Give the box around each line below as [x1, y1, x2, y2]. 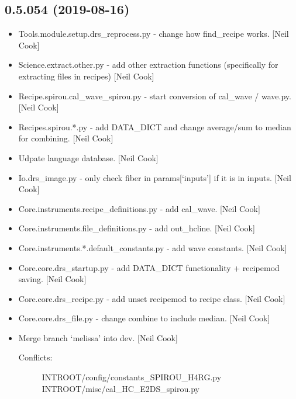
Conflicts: [18, 351, 53, 363]
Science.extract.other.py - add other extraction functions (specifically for [18, 58, 278, 71]
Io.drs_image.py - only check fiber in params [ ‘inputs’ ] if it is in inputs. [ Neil [18, 171, 291, 183]
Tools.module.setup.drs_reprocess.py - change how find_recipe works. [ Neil [18, 27, 289, 40]
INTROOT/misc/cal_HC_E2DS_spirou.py [42, 382, 199, 394]
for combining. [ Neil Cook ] [18, 132, 113, 144]
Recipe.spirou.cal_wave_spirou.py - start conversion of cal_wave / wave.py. [18, 89, 291, 102]
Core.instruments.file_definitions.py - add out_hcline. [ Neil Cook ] [18, 222, 255, 234]
